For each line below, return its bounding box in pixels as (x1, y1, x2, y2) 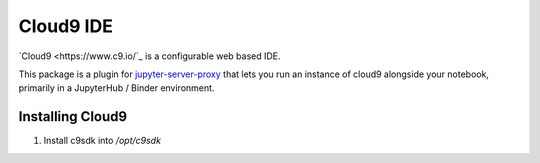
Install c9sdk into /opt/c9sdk (43, 135, 162, 147)
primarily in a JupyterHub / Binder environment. (18, 82, 215, 94)
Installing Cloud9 (18, 108, 128, 125)
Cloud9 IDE (18, 15, 114, 37)
